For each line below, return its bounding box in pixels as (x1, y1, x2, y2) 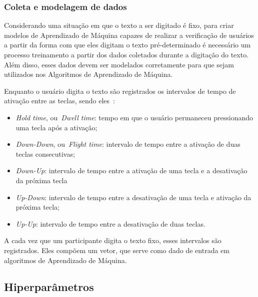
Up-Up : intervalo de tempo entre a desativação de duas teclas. (15, 218, 205, 229)
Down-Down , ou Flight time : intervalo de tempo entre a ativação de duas (15, 139, 240, 149)
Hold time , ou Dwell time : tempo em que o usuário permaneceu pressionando (15, 112, 253, 122)
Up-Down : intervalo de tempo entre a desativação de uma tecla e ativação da (15, 192, 251, 202)
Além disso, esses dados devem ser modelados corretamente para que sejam (4, 59, 234, 69)
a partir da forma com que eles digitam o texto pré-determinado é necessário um (4, 39, 251, 50)
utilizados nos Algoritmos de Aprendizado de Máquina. (4, 69, 173, 79)
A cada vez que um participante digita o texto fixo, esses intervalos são (4, 235, 221, 246)
